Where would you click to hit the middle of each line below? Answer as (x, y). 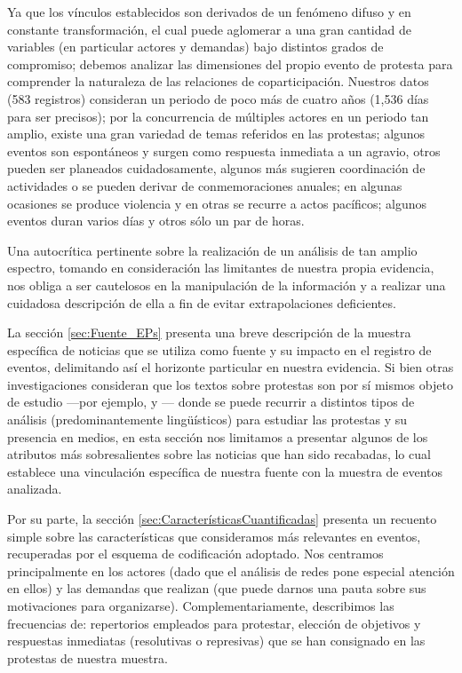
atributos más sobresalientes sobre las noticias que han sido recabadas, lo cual (219, 454)
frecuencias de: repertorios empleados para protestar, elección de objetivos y (214, 623)
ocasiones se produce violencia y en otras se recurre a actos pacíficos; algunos (217, 203)
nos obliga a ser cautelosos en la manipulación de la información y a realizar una (227, 285)
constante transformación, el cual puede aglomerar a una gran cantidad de (209, 29)
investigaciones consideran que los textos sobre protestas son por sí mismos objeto (230, 384)
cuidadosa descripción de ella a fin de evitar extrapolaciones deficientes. (202, 302)
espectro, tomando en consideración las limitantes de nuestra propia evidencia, (221, 268)
